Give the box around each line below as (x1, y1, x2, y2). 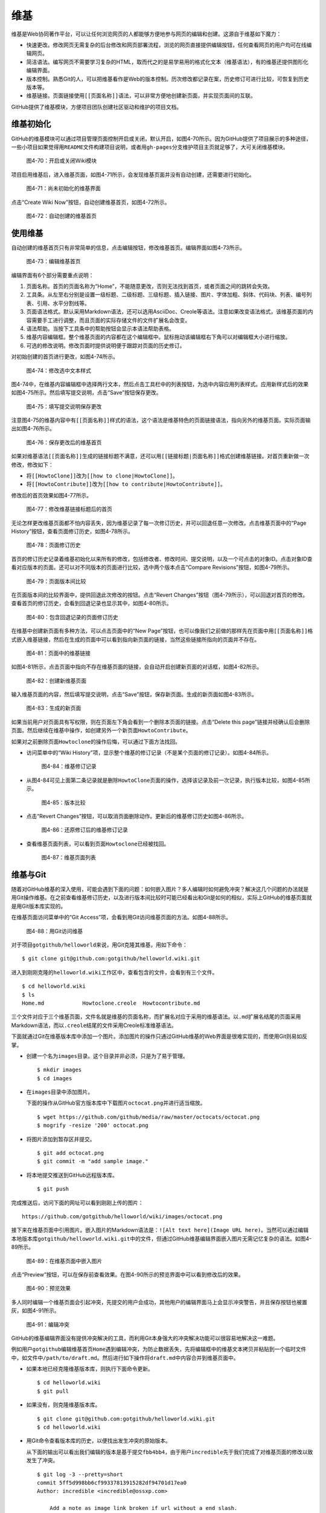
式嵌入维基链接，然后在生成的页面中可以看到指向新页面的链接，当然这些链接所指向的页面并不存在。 (11, 635, 260, 643)
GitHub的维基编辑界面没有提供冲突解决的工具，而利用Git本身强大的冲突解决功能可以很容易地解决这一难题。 (11, 1334, 279, 1342)
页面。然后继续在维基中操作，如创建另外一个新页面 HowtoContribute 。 (11, 727, 191, 734)
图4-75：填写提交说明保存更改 (26, 402, 102, 410)
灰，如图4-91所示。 (11, 1307, 60, 1314)
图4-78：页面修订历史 (26, 542, 81, 549)
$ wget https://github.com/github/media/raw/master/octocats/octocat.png (37, 1114, 260, 1120)
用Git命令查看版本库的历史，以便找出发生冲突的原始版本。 (26, 1437, 171, 1445)
